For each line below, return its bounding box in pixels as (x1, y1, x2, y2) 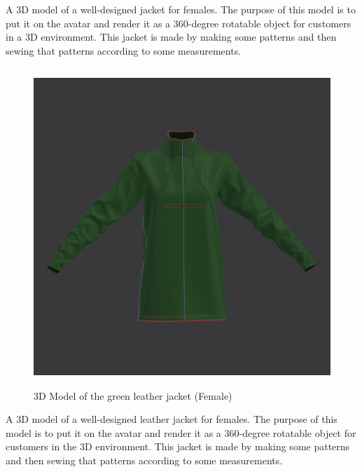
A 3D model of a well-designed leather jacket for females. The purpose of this (6, 412, 337, 426)
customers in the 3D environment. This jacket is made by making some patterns (6, 439, 350, 454)
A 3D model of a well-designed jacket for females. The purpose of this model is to (6, 2, 356, 16)
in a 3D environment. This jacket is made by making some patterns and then (6, 29, 337, 44)
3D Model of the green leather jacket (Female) (34, 388, 232, 403)
